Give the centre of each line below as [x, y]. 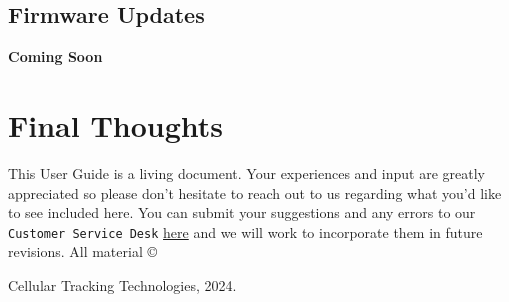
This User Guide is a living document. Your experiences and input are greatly [247, 172]
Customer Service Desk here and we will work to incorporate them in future [245, 231]
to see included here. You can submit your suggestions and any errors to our [242, 212]
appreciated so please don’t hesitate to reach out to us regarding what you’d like [255, 192]
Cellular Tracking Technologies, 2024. [122, 284]
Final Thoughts [116, 124]
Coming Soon [55, 56]
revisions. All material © [83, 251]
